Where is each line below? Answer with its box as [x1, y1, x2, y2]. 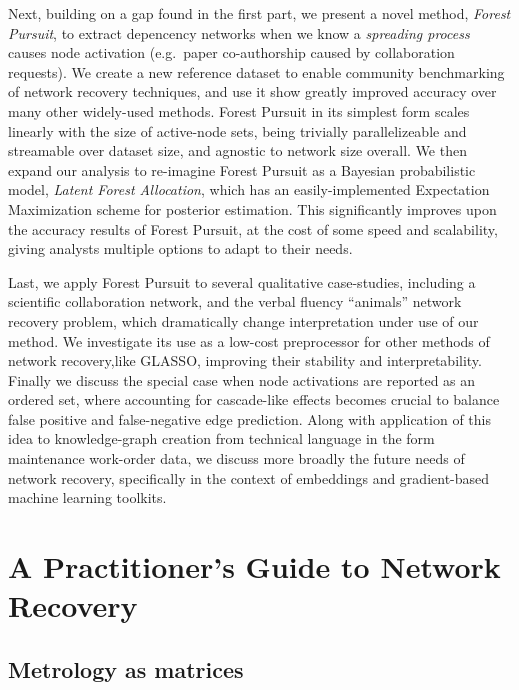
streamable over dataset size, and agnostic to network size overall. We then [8, 140, 467, 161]
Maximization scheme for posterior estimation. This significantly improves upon [8, 198, 497, 219]
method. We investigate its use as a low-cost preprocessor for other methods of [8, 330, 490, 351]
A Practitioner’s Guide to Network [8, 546, 501, 587]
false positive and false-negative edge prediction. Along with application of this [8, 408, 491, 429]
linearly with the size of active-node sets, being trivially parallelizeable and [8, 120, 467, 141]
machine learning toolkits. [8, 487, 167, 508]
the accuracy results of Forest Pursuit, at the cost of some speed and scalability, [8, 218, 498, 239]
